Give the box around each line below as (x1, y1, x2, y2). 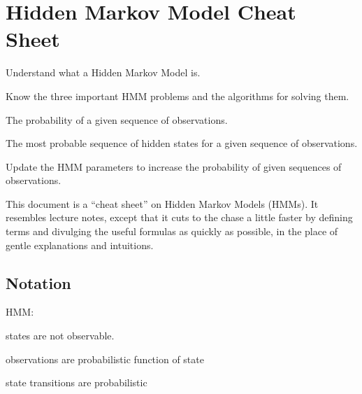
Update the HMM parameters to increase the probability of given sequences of (6, 159, 342, 174)
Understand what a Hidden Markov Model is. (6, 65, 201, 80)
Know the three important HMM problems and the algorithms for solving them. (6, 88, 349, 103)
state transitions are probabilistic (6, 375, 147, 390)
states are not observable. (6, 328, 115, 343)
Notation (6, 272, 71, 293)
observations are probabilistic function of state (6, 351, 204, 366)
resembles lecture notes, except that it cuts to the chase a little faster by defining (6, 210, 353, 225)
